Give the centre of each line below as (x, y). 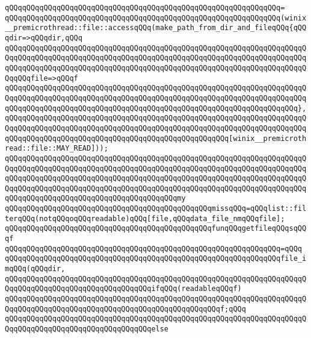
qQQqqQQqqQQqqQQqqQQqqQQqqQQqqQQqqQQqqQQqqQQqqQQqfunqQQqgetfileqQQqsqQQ (156, 229)
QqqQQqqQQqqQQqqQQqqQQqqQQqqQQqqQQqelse (87, 329)
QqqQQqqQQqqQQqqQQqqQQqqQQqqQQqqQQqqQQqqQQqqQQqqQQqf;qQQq (125, 309)
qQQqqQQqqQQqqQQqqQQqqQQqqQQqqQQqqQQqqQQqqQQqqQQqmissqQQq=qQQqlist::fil (156, 209)
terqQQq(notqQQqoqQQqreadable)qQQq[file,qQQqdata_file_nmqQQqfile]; (145, 218)
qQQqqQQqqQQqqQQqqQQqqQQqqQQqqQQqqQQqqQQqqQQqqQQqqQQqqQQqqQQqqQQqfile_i (156, 259)
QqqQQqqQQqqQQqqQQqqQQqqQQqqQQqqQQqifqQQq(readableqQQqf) (123, 289)
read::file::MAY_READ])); (57, 149)
